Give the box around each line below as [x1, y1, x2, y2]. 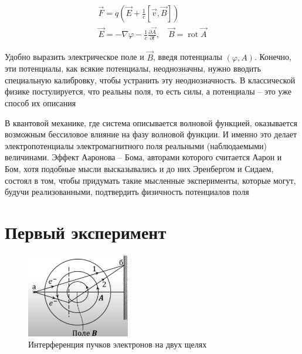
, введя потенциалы [153, 50, 222, 63]
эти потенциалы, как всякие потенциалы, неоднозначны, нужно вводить [5, 62, 261, 75]
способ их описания [5, 97, 76, 109]
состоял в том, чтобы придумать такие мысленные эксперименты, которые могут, [5, 174, 296, 186]
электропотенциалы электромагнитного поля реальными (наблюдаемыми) [5, 139, 267, 151]
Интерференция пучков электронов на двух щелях [28, 338, 207, 350]
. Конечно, [254, 50, 291, 63]
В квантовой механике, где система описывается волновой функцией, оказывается [5, 116, 297, 129]
